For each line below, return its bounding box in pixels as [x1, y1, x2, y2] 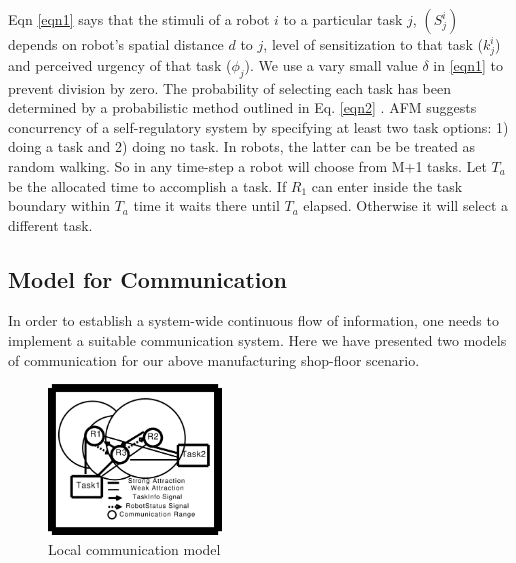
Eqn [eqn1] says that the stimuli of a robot [8, 9, 270, 29]
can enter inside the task [311, 175, 463, 196]
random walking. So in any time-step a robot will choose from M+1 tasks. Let [8, 155, 487, 176]
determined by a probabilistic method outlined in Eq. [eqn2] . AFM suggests [8, 97, 477, 118]
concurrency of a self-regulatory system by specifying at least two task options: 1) [8, 116, 509, 137]
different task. [8, 214, 93, 235]
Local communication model [48, 539, 221, 560]
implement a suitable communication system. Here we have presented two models [8, 330, 507, 351]
